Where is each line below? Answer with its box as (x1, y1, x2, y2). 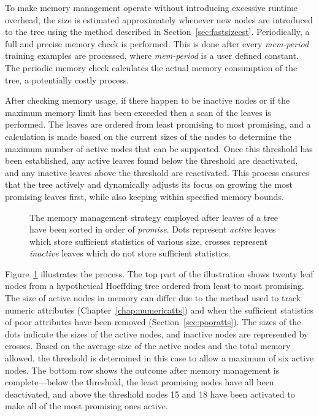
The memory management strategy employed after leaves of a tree (29, 210, 279, 223)
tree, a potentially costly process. (5, 73, 129, 86)
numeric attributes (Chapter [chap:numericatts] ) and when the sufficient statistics (5, 303, 314, 316)
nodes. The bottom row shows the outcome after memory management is (5, 363, 280, 376)
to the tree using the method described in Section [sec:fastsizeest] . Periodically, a (5, 25, 310, 38)
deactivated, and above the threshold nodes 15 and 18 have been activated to (5, 387, 295, 400)
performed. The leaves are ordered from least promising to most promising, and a (5, 118, 311, 131)
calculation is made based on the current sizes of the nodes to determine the (5, 129, 291, 142)
